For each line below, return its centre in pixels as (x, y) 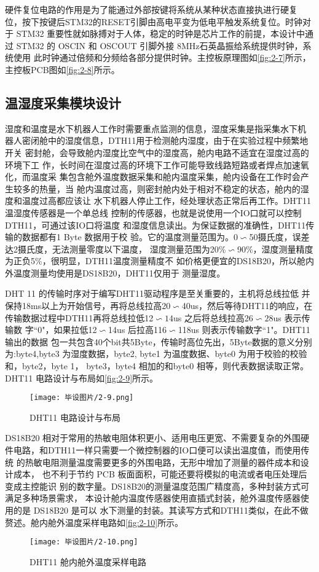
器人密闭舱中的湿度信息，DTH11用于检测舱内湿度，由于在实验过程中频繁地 (157, 140)
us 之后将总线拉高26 (213, 317)
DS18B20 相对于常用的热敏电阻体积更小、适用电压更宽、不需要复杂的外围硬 (157, 438)
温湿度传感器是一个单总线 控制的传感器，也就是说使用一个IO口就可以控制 (153, 212)
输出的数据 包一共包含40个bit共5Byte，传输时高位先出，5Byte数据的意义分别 (159, 341)
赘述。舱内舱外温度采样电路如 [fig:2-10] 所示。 (94, 522)
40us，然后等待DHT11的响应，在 (247, 306)
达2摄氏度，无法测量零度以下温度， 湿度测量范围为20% (116, 249)
